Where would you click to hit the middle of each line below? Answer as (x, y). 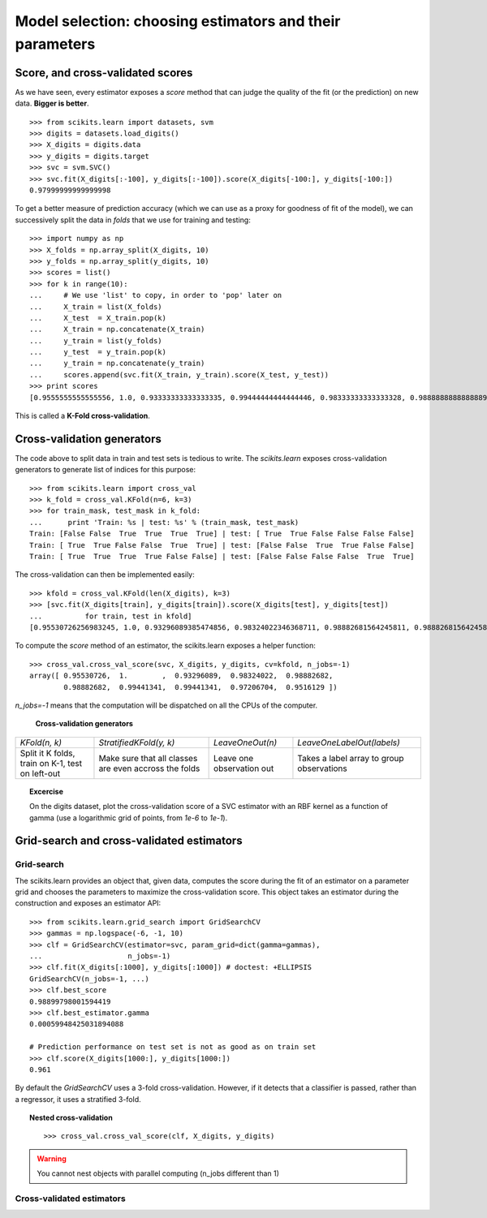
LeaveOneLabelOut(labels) (349, 742)
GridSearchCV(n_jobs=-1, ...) (90, 979)
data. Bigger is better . (52, 103)
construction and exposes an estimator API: (88, 903)
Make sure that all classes (148, 758)
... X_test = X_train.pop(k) (98, 318)
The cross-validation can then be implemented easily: (105, 575)
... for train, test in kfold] (111, 616)
